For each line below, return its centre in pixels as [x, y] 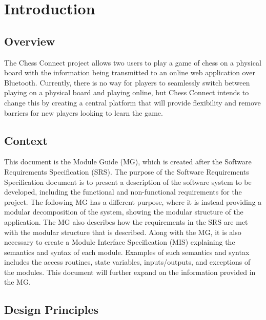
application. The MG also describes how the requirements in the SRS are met [126, 221]
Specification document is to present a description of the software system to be [128, 182]
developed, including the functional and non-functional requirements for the [123, 192]
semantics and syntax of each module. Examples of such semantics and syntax [127, 252]
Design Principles [52, 310]
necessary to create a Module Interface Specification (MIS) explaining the [120, 242]
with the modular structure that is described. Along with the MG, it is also [123, 232]
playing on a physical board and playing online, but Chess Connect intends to [127, 92]
